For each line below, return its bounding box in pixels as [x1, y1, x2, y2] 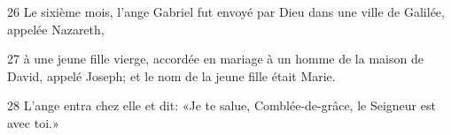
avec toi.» [7, 113, 59, 131]
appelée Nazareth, [7, 19, 105, 38]
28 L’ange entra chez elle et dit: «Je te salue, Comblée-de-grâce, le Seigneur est [7, 96, 436, 115]
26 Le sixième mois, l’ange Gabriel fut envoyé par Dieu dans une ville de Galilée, [7, 3, 445, 20]
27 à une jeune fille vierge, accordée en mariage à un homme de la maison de [7, 49, 424, 68]
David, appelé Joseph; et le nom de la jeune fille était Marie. [7, 66, 336, 85]
